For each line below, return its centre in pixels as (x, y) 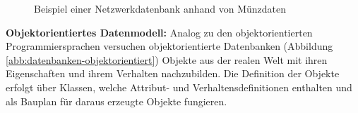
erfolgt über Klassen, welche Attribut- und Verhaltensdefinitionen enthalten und (179, 87)
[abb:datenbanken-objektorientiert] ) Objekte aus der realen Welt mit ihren (167, 59)
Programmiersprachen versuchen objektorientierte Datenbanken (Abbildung (169, 46)
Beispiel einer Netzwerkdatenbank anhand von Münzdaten (160, 8)
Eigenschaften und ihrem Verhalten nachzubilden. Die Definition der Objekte (173, 73)
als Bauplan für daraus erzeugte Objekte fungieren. (117, 101)
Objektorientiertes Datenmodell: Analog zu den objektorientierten (159, 32)
